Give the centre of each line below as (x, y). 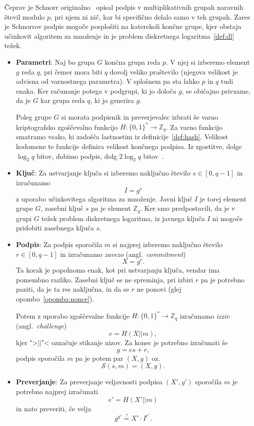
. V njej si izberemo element (208, 62)
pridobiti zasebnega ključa (55, 228)
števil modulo (25, 16)
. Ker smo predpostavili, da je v (188, 208)
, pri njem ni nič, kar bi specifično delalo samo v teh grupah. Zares (150, 16)
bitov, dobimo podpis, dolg (77, 156)
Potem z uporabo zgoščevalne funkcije (73, 315)
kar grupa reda (63, 100)
